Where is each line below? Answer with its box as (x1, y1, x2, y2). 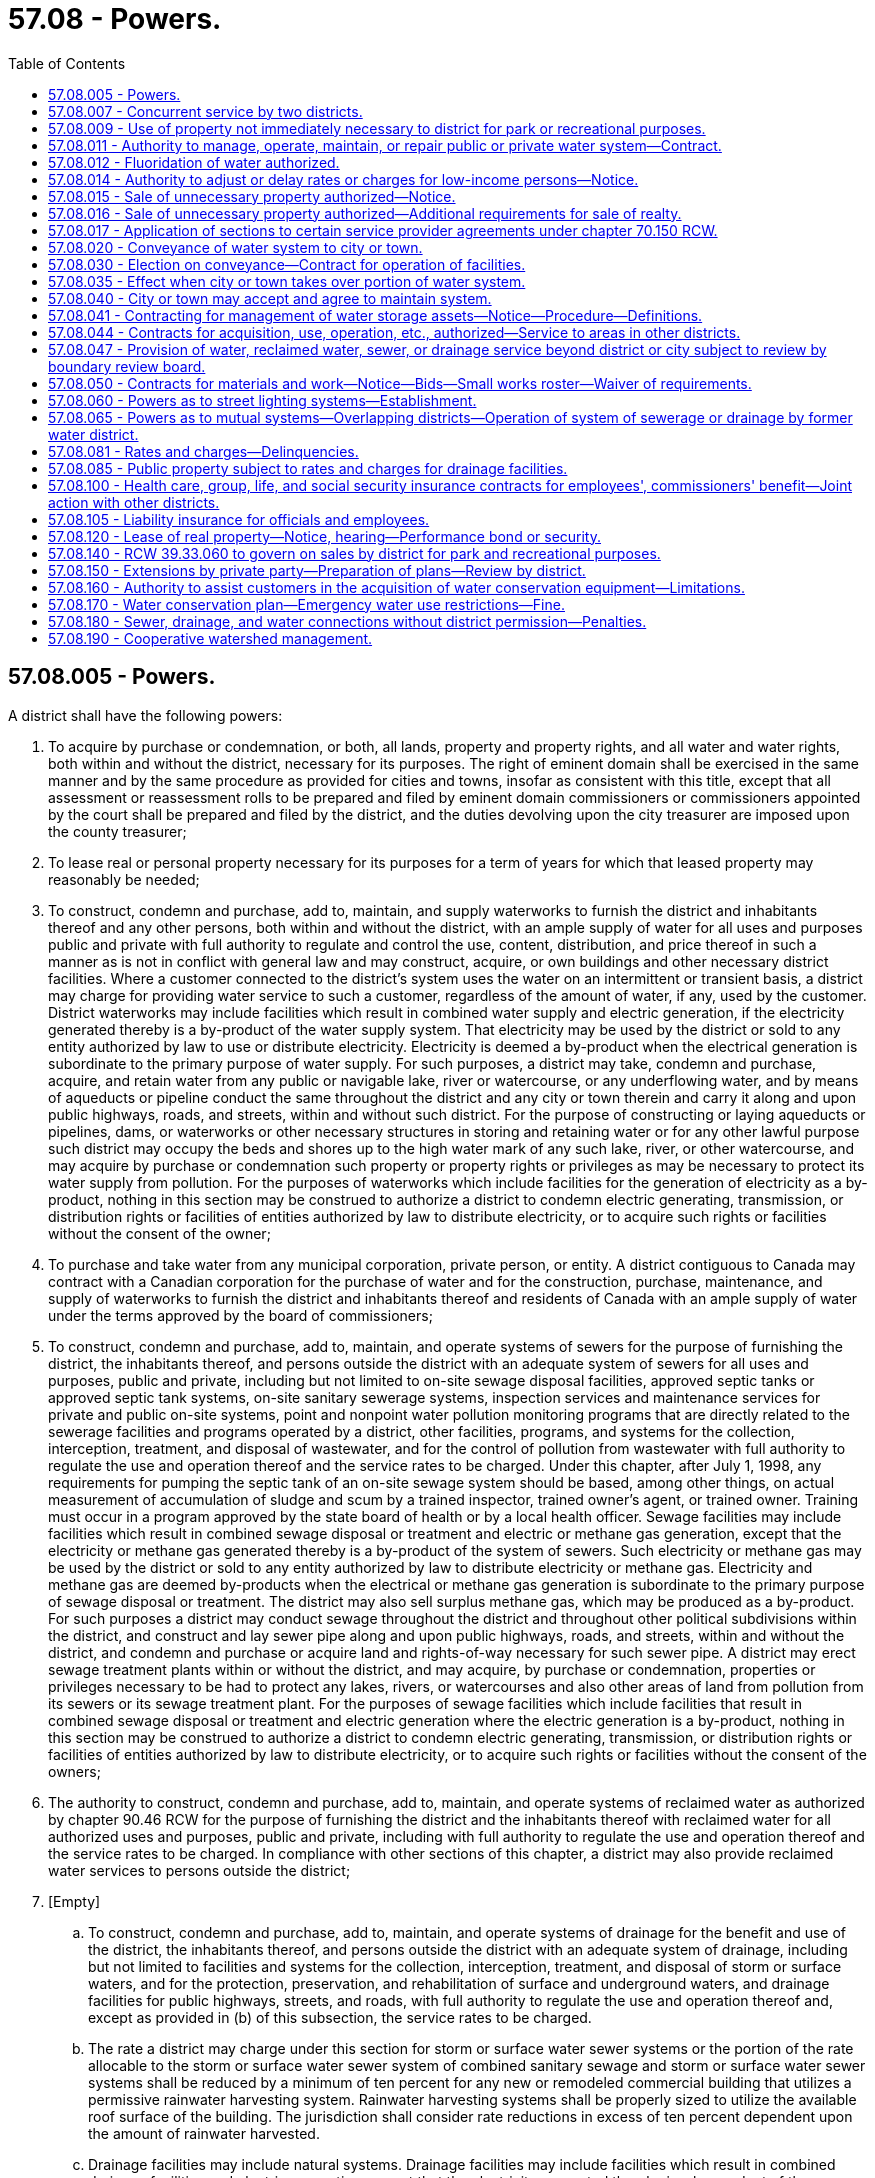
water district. (48, 425, 139, 443)
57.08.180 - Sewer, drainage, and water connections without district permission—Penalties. (48, 612, 647, 630)
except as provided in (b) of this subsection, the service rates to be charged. (88, 2008, 592, 2026)
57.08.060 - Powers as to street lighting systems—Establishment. (48, 391, 477, 409)
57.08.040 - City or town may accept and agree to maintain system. (48, 289, 492, 307)
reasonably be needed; (48, 870, 200, 888)
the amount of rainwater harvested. (88, 2124, 320, 2142)
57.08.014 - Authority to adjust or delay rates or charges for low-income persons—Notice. (48, 170, 639, 188)
